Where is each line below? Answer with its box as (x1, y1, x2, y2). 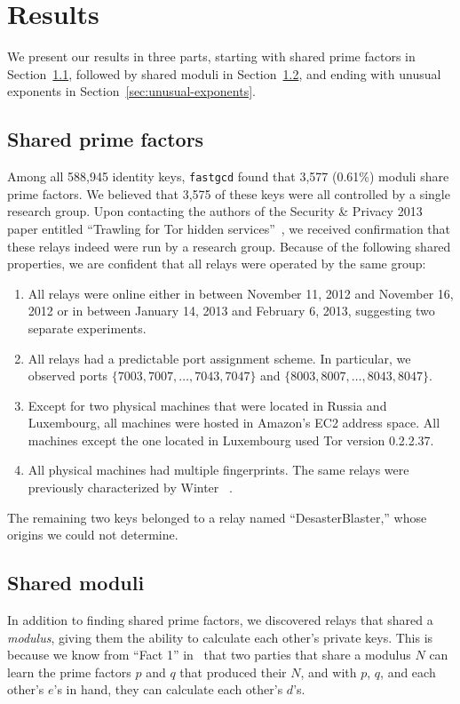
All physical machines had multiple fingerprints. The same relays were (28, 460, 409, 479)
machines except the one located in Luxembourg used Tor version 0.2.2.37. (28, 430, 434, 449)
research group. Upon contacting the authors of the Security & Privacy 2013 (7, 202, 423, 220)
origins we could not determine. (7, 525, 178, 544)
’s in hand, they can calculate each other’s (53, 680, 283, 699)
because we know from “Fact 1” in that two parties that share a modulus (7, 645, 411, 664)
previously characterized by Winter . (28, 478, 233, 497)
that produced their (179, 662, 287, 681)
